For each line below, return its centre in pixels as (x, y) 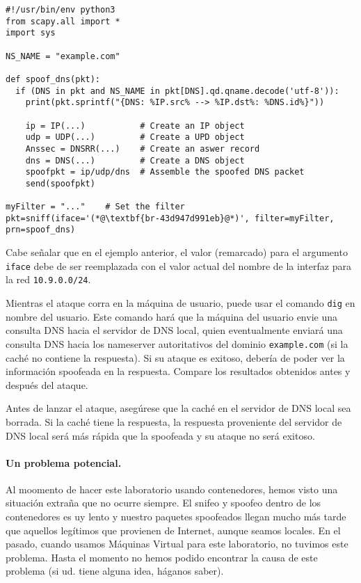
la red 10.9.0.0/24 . (48, 279)
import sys (31, 33)
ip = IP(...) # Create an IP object (135, 126)
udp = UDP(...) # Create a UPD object (135, 137)
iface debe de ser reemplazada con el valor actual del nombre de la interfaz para (178, 265)
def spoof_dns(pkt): (53, 79)
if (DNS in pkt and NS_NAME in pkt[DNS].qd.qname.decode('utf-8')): (177, 91)
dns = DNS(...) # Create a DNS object (135, 160)
